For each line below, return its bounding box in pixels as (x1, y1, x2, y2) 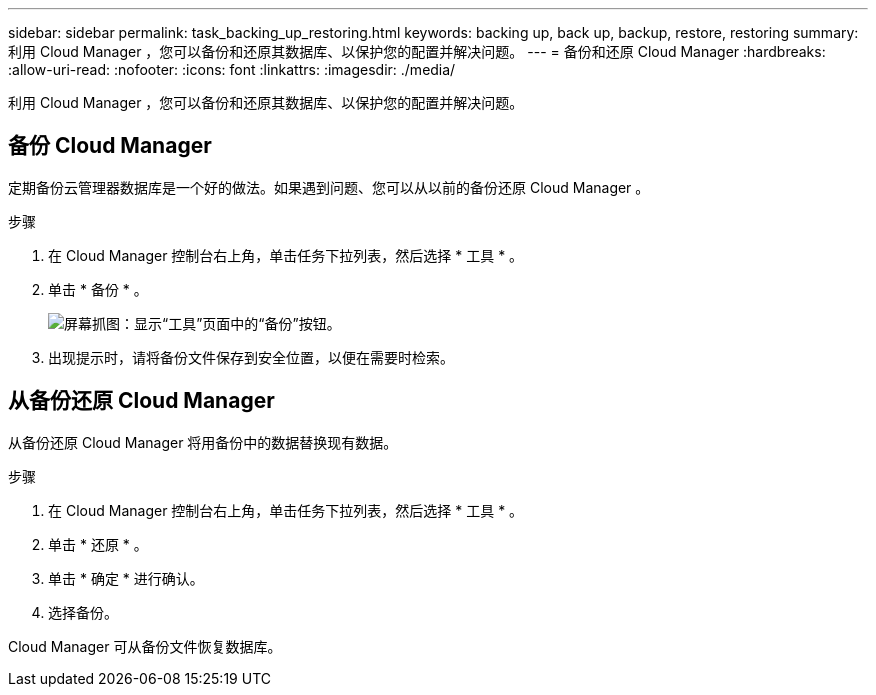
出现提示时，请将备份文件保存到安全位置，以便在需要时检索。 (48, 348, 454, 366)
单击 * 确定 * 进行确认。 (48, 569, 204, 587)
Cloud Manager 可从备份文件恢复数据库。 (8, 637, 282, 655)
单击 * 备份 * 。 (48, 280, 148, 298)
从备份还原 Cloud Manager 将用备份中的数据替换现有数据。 (8, 433, 398, 451)
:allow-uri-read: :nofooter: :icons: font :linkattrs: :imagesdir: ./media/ (8, 61, 456, 78)
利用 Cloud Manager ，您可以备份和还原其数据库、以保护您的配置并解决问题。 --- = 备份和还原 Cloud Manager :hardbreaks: (8, 43, 826, 60)
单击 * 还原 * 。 (48, 535, 148, 553)
